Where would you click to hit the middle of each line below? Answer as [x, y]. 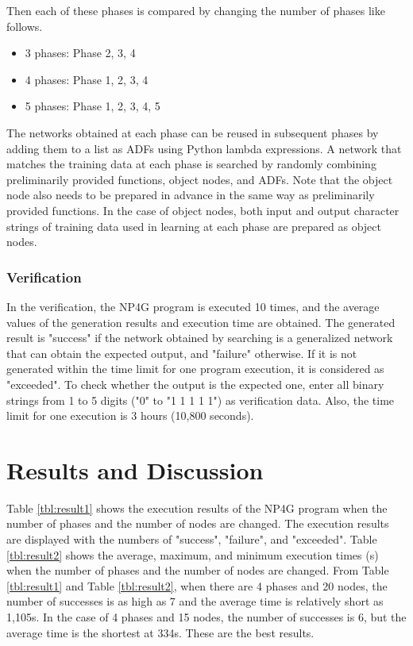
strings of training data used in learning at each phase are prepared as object [194, 226]
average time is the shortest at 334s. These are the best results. [160, 632]
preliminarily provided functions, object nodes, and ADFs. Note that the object [200, 179]
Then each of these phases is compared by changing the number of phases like [196, 10]
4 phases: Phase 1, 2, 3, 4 [87, 79]
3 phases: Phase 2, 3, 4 [80, 53]
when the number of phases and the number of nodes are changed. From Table [198, 570]
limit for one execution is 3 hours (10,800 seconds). [130, 415]
